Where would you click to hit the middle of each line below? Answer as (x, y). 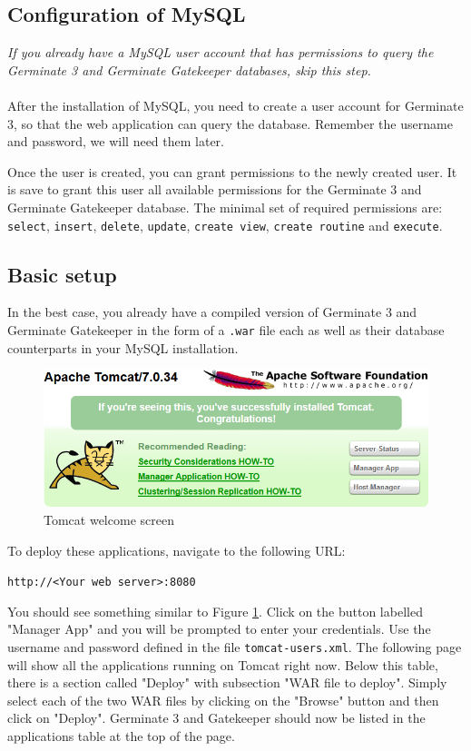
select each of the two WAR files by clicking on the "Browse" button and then (223, 700)
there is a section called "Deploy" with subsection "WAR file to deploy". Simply (227, 682)
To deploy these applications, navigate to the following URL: (177, 550)
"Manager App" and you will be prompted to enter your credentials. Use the (219, 629)
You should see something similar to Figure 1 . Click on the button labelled (215, 611)
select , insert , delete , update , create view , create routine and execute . (225, 225)
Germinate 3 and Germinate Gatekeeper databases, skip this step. (189, 69)
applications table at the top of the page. (121, 736)
